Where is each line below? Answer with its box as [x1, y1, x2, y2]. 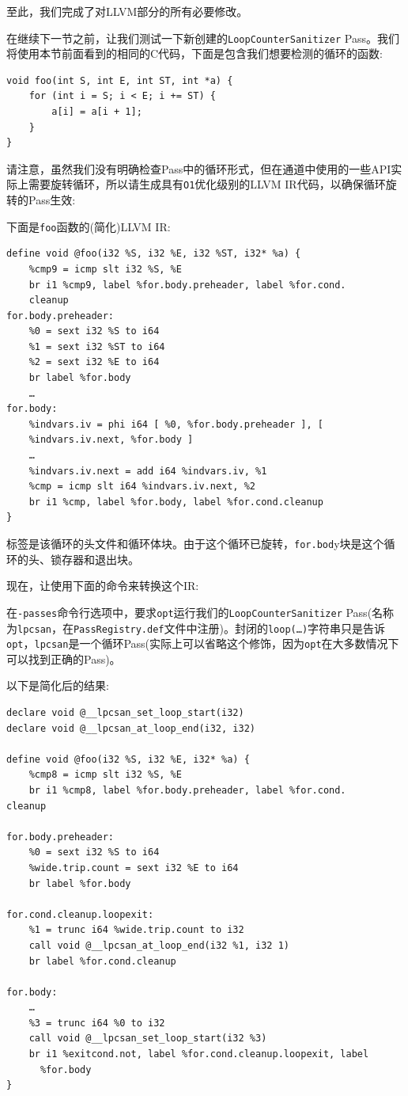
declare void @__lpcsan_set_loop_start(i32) [6, 707, 244, 718]
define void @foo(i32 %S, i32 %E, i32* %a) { [6, 753, 250, 765]
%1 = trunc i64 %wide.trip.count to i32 [28, 924, 244, 936]
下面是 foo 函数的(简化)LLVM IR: [6, 218, 171, 234]
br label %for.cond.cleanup [28, 955, 176, 967]
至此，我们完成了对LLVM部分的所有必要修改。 [6, 3, 248, 19]
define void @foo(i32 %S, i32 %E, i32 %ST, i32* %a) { [6, 248, 301, 260]
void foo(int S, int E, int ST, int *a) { [6, 74, 233, 86]
